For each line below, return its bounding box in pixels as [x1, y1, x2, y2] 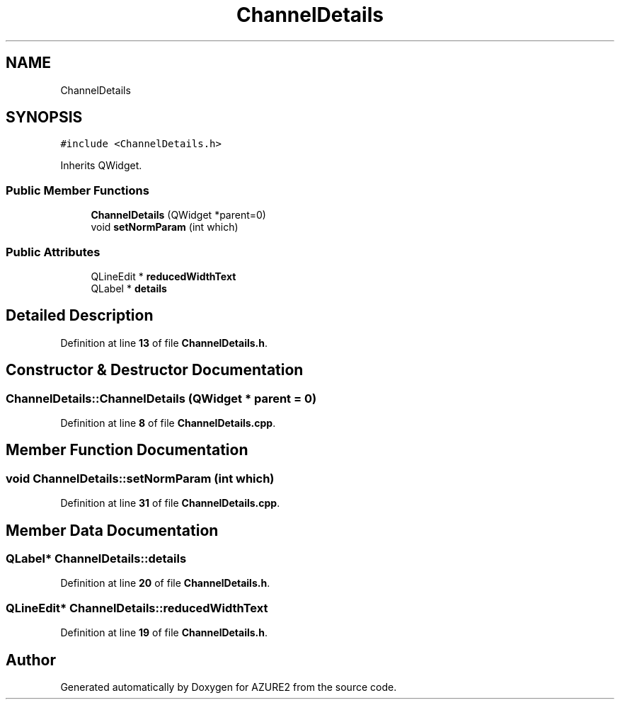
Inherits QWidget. [60, 159, 142, 172]
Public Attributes [6, 244, 101, 259]
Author [6, 650, 56, 669]
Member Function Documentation [6, 441, 248, 459]
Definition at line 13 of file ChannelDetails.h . [60, 336, 268, 349]
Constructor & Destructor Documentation [6, 361, 304, 379]
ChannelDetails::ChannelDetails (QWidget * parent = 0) [6, 391, 317, 406]
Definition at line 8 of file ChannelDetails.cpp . [60, 417, 276, 429]
